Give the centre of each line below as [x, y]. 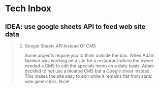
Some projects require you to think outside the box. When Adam [89, 55]
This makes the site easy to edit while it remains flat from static [88, 76]
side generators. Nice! [47, 81]
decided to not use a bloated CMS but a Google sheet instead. [88, 71]
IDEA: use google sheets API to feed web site [75, 27]
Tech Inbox [28, 9]
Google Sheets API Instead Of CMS [60, 46]
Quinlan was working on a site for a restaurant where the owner [89, 61]
